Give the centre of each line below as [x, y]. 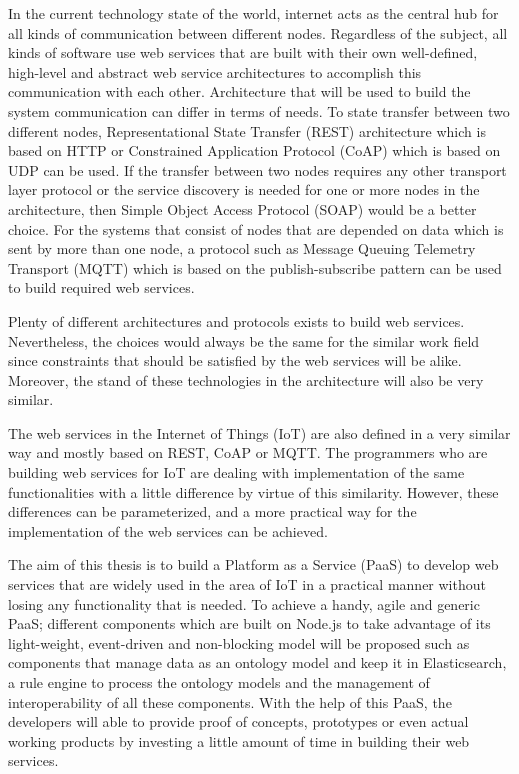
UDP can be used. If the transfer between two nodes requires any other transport [257, 169]
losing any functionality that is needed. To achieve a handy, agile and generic [244, 603]
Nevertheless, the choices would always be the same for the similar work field [244, 340]
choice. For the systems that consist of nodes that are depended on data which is [256, 228]
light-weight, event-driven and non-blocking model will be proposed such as [239, 642]
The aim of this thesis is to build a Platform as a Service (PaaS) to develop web [253, 564]
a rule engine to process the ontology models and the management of [219, 682]
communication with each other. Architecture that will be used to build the [239, 91]
